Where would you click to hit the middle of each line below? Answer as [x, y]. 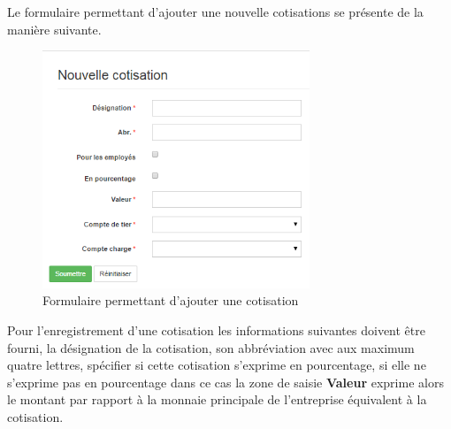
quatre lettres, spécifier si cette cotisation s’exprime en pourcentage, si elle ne [217, 365]
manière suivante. [54, 29]
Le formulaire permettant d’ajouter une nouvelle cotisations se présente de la [215, 11]
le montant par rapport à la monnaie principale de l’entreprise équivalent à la [217, 399]
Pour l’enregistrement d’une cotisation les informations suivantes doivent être [216, 329]
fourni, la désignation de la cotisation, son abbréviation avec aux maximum [211, 347]
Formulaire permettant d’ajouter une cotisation [171, 300]
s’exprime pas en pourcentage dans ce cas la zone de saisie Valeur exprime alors [225, 382]
